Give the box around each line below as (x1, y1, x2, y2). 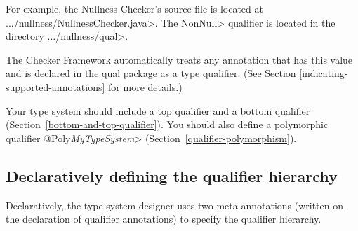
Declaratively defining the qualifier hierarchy (6, 164, 338, 186)
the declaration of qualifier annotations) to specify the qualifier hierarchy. (6, 211, 321, 226)
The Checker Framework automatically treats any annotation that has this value (6, 52, 353, 66)
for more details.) (108, 79, 183, 94)
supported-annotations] (6, 79, 105, 94)
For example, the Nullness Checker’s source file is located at (6, 1, 263, 15)
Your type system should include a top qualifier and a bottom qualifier (6, 103, 310, 118)
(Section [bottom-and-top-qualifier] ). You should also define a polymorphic (6, 117, 329, 132)
